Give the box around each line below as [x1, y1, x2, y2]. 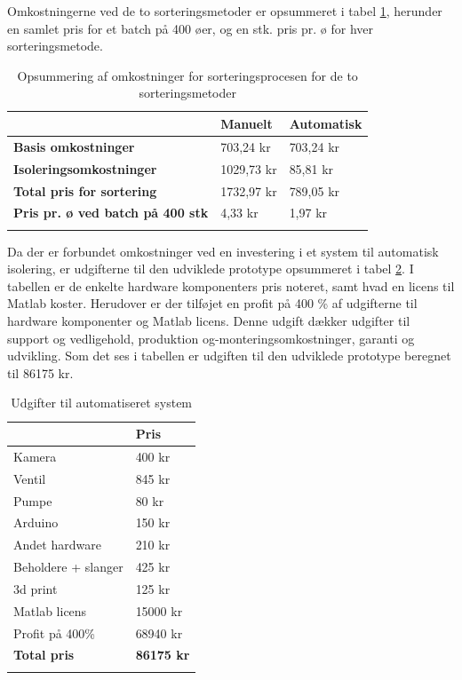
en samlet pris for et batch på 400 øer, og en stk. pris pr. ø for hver [7, 19, 374, 37]
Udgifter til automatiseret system [11, 393, 193, 412]
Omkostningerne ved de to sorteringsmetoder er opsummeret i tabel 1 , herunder [7, 2, 442, 20]
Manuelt [220, 114, 273, 132]
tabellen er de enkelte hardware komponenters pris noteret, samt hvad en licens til [7, 276, 455, 295]
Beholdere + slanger [13, 557, 123, 576]
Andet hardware [13, 535, 101, 554]
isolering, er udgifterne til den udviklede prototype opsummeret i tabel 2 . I [7, 259, 414, 278]
